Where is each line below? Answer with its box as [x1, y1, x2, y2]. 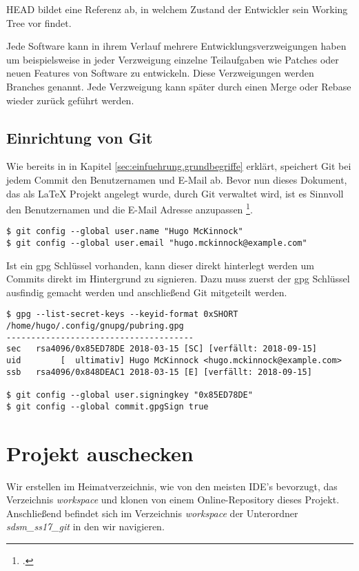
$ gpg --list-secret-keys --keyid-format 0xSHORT [6, 309, 238, 320]
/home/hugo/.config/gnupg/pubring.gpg [6, 321, 184, 331]
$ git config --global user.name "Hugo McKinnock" [6, 226, 243, 237]
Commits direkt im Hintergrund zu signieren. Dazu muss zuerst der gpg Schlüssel [6, 271, 350, 286]
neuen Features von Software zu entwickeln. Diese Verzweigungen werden [6, 66, 314, 80]
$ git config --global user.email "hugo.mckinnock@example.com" [6, 238, 307, 249]
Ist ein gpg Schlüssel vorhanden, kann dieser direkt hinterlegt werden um [6, 258, 314, 272]
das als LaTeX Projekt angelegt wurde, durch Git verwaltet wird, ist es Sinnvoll [6, 186, 344, 200]
